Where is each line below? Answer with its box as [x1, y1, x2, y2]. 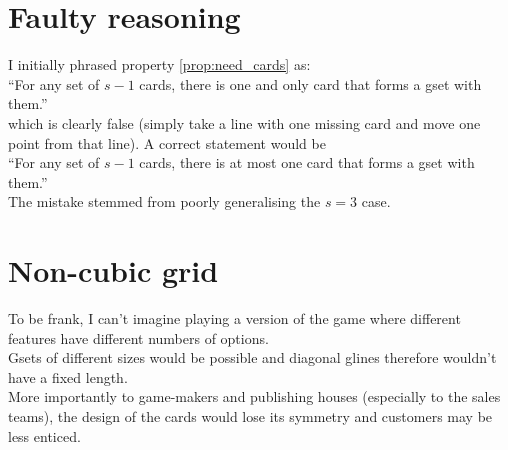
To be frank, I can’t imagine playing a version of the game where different [8, 308, 461, 328]
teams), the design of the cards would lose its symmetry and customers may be [8, 405, 493, 426]
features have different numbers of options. [8, 327, 269, 348]
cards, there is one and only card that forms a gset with [139, 73, 482, 94]
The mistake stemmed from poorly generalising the [8, 191, 321, 212]
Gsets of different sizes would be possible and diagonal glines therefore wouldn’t [8, 347, 497, 368]
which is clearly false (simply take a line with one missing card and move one [8, 112, 481, 133]
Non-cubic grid [8, 250, 219, 291]
